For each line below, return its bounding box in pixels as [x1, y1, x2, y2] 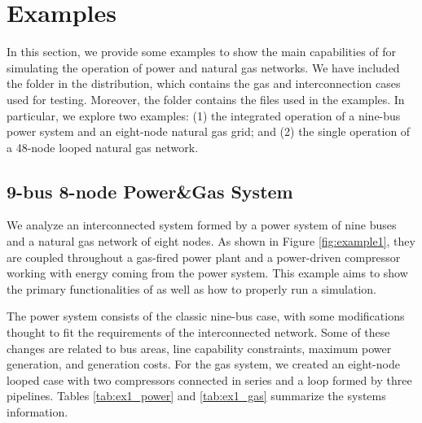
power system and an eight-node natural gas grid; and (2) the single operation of [7, 123, 411, 140]
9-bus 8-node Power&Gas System [7, 178, 293, 203]
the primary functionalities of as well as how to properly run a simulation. [7, 280, 376, 297]
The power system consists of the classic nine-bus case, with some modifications [7, 307, 405, 325]
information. [7, 403, 68, 421]
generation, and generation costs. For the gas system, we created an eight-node [7, 355, 400, 373]
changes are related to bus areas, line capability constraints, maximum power [7, 339, 392, 356]
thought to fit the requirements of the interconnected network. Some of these [7, 324, 390, 341]
